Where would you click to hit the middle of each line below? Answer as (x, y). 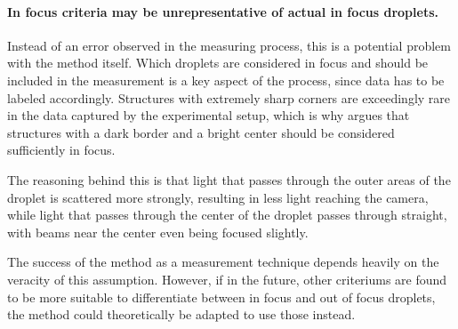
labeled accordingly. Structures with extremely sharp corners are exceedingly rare (229, 97)
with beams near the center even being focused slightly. (158, 232)
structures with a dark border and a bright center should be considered (201, 132)
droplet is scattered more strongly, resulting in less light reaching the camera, (218, 197)
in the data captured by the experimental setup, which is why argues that (209, 115)
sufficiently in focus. (61, 150)
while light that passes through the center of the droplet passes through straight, (227, 215)
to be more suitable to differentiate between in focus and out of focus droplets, (221, 297)
